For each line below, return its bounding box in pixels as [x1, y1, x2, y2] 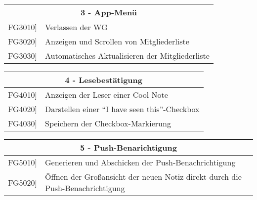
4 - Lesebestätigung [65, 74, 142, 85]
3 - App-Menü [81, 6, 137, 18]
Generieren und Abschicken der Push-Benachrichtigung [45, 157, 236, 168]
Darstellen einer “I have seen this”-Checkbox [45, 103, 200, 115]
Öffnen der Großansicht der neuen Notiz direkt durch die [45, 171, 242, 182]
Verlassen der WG [45, 21, 108, 33]
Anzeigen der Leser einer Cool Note [45, 89, 168, 100]
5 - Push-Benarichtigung [80, 142, 177, 153]
